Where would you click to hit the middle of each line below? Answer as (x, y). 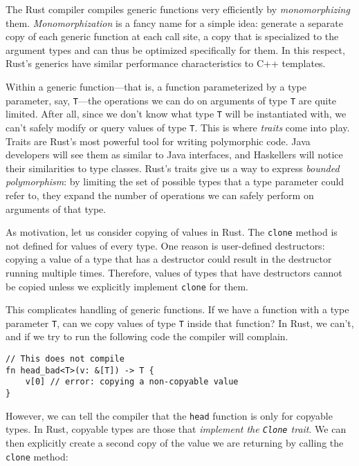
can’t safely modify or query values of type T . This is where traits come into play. (178, 127)
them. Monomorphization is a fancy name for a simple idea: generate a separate (174, 22)
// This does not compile (65, 359)
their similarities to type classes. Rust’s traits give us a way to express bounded (173, 168)
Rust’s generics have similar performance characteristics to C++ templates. (166, 63)
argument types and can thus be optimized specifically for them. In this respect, (175, 49)
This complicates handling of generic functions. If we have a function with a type (177, 309)
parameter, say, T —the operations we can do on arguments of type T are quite (171, 100)
